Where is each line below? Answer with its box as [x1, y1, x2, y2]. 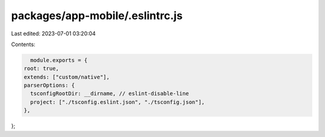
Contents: [11, 41, 36, 48]
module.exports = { [30, 57, 88, 63]
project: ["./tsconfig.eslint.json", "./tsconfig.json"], [30, 99, 205, 105]
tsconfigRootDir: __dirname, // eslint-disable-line [30, 90, 189, 97]
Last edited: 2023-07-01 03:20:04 [11, 30, 96, 37]
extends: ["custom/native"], [23, 74, 110, 80]
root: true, [23, 65, 60, 72]
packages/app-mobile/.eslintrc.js [11, 9, 183, 22]
